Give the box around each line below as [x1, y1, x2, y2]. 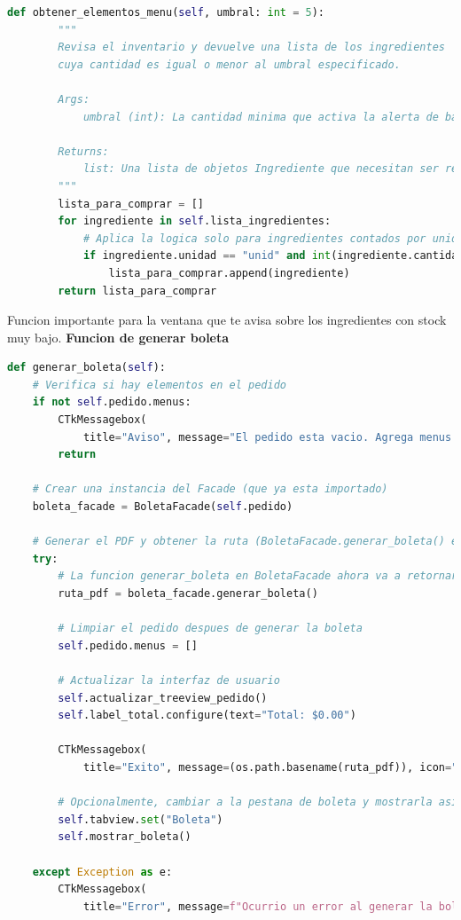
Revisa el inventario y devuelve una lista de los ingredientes [58, 41, 445, 54]
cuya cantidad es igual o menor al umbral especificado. [58, 58, 401, 71]
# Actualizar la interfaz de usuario [58, 673, 280, 687]
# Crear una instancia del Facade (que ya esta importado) [32, 483, 388, 496]
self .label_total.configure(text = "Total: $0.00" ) [58, 709, 356, 722]
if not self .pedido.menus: [32, 396, 191, 409]
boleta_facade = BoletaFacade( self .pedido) [32, 500, 293, 514]
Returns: [58, 145, 109, 158]
